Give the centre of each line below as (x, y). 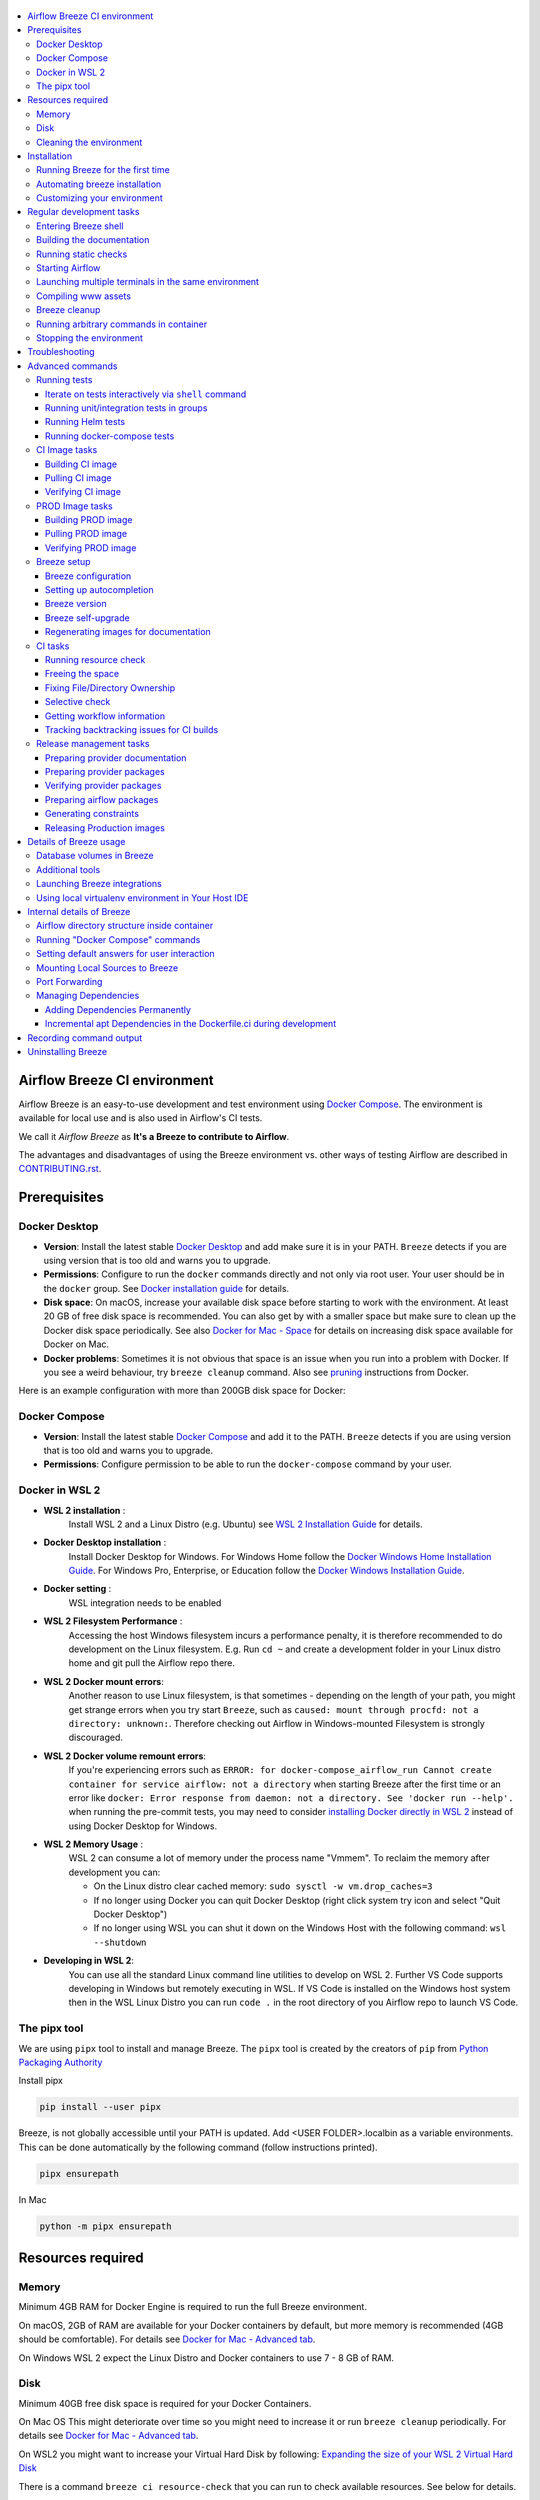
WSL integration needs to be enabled (145, 1602)
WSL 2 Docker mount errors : (103, 1681)
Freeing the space (82, 674)
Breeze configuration (88, 576)
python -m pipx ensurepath (105, 2226)
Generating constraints (92, 814)
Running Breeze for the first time (103, 170)
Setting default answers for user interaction (125, 954)
